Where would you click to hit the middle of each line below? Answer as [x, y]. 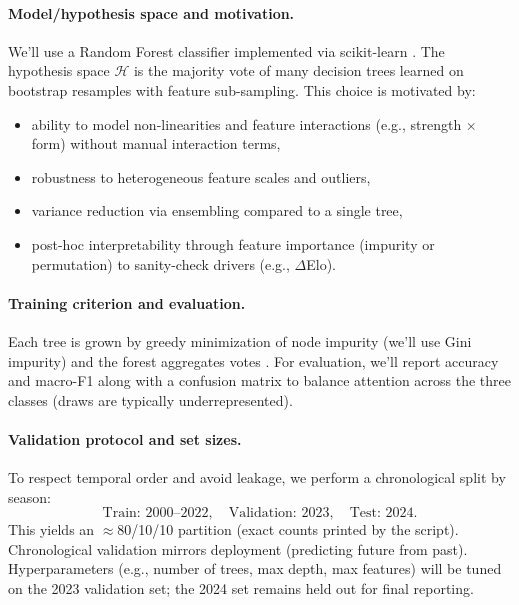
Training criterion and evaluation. [127, 302]
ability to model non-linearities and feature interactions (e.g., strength [246, 123]
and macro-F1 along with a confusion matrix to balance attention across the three [260, 380]
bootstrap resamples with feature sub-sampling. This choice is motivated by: [242, 89]
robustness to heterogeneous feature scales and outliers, [201, 176]
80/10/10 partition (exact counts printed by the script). [288, 529]
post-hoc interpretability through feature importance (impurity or [233, 243]
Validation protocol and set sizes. [125, 438]
